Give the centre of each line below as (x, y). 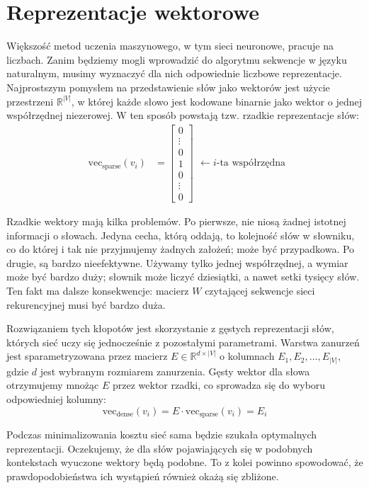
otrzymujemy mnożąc (53, 385)
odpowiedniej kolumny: (56, 398)
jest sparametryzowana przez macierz (87, 356)
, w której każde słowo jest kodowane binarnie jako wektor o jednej (216, 101)
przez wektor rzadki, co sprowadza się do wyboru (219, 385)
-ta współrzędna (251, 163)
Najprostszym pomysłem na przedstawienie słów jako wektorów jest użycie (168, 87)
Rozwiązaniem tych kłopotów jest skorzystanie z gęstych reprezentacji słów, (170, 328)
